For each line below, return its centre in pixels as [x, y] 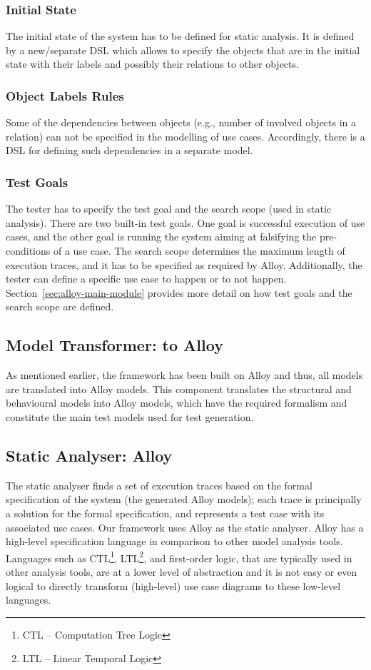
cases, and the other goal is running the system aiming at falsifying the [161, 237]
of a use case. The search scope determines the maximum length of [199, 250]
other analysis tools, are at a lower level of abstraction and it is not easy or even [182, 571]
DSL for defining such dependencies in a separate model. [129, 150]
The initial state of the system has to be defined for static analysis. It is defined [180, 36]
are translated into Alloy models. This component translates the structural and [179, 389]
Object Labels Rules [65, 95]
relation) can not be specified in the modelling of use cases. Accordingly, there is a [185, 136]
